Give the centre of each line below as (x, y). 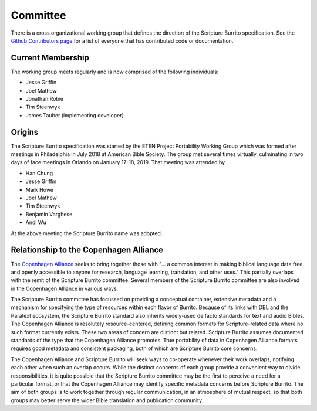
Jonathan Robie (45, 99)
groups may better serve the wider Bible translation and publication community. (107, 400)
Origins (25, 132)
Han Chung (39, 173)
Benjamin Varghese (49, 214)
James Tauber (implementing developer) (75, 115)
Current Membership (50, 58)
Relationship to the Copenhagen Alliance (87, 250)
